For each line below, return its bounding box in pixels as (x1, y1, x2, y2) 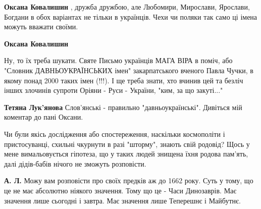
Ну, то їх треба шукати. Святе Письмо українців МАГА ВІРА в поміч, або (4, 55, 233, 66)
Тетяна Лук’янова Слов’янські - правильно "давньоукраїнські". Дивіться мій (4, 101, 242, 112)
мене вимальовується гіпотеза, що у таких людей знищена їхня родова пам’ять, (4, 148, 248, 159)
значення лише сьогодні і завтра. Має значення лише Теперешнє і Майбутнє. (4, 195, 241, 205)
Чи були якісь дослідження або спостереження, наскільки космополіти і (4, 128, 225, 139)
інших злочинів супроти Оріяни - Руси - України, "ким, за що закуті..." (4, 85, 223, 95)
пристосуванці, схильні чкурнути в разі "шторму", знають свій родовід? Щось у (4, 138, 250, 149)
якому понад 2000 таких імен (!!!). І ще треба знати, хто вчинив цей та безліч (4, 75, 243, 85)
